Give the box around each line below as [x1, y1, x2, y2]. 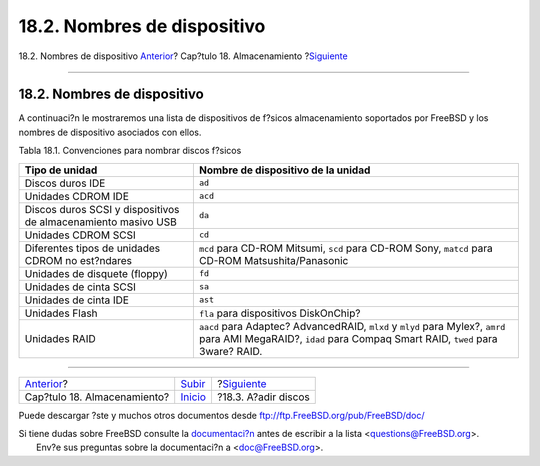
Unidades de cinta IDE [24, 293, 130, 307]
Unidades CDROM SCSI [24, 228, 137, 242]
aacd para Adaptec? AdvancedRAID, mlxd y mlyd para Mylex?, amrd [198, 319, 506, 333]
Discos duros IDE [24, 176, 106, 190]
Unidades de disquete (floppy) [24, 266, 169, 280]
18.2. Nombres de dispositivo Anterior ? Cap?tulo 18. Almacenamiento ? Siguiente [18, 50, 349, 62]
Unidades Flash [24, 306, 99, 320]
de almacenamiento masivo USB [24, 215, 177, 229]
